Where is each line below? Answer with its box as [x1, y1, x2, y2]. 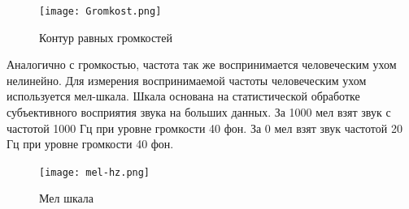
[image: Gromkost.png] [39, 6, 162, 17]
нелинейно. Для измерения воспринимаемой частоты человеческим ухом [7, 71, 367, 88]
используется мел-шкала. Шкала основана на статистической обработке [7, 87, 360, 104]
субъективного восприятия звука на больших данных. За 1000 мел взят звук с [7, 104, 391, 121]
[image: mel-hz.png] [39, 166, 150, 178]
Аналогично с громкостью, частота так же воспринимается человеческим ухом [7, 56, 397, 73]
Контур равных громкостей [39, 28, 172, 45]
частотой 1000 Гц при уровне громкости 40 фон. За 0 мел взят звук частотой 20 [7, 119, 402, 136]
